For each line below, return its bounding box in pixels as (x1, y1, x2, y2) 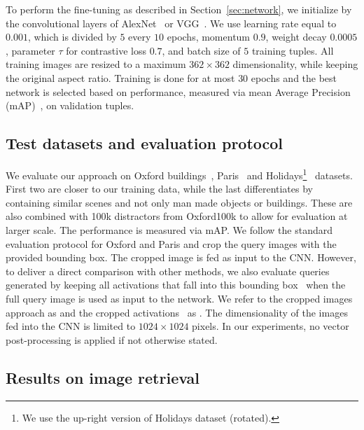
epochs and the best (251, 70, 337, 85)
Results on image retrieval (6, 366, 200, 388)
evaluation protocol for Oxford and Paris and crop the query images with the (6, 236, 337, 251)
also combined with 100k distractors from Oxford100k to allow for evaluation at (6, 209, 348, 223)
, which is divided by (27, 29, 117, 44)
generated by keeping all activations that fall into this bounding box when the (6, 277, 346, 292)
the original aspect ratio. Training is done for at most (6, 70, 235, 85)
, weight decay (265, 29, 327, 44)
